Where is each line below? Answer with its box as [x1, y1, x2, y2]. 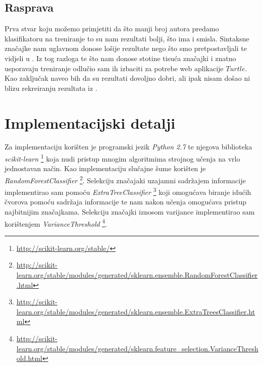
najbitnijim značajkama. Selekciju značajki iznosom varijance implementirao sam [5, 206, 255, 217]
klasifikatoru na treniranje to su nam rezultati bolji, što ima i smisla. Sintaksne [5, 33, 249, 43]
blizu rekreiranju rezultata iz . [5, 82, 97, 93]
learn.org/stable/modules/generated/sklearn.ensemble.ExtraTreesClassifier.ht [16, 306, 255, 317]
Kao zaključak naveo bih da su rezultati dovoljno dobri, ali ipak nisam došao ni [5, 73, 250, 83]
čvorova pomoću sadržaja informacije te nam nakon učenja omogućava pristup [5, 196, 247, 207]
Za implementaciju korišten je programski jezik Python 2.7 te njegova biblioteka [5, 141, 252, 152]
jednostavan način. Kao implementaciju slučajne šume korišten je [5, 163, 206, 174]
